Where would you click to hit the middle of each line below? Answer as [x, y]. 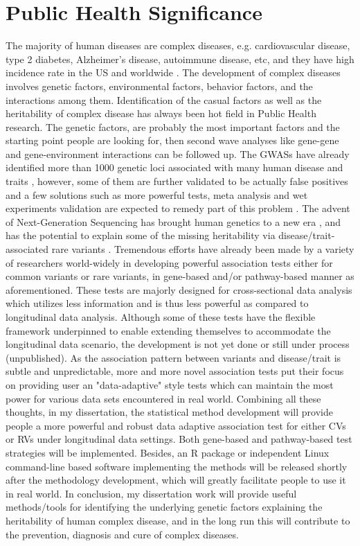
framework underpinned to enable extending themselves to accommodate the [168, 330]
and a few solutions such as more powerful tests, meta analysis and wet [157, 194]
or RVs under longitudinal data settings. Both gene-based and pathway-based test [179, 439]
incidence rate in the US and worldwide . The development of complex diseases [173, 72]
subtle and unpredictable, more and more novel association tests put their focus [175, 371]
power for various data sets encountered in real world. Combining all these [163, 398]
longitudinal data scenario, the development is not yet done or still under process [178, 344]
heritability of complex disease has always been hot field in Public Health [161, 113]
